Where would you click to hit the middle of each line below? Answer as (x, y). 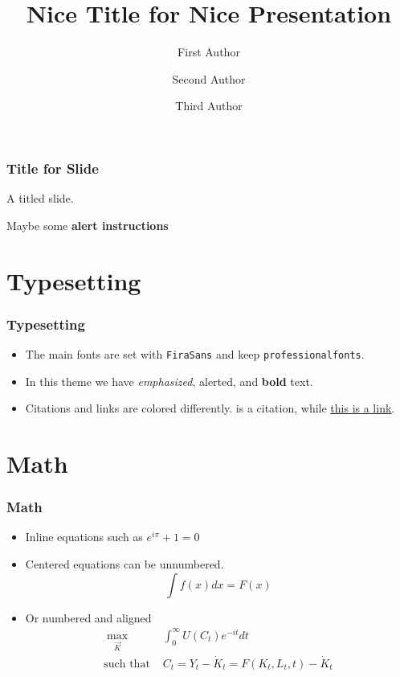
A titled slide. (40, 198)
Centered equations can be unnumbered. (124, 564)
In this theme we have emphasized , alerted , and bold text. (169, 381)
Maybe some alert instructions (88, 225)
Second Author (209, 78)
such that (127, 664)
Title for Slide (53, 168)
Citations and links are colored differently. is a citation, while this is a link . (210, 408)
